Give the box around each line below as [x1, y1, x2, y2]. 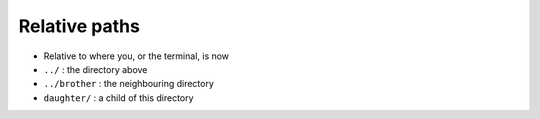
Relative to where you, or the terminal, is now [43, 50, 230, 62]
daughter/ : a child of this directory [43, 91, 194, 104]
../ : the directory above [43, 63, 148, 75]
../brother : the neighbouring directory [43, 78, 215, 90]
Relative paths [18, 15, 140, 37]
